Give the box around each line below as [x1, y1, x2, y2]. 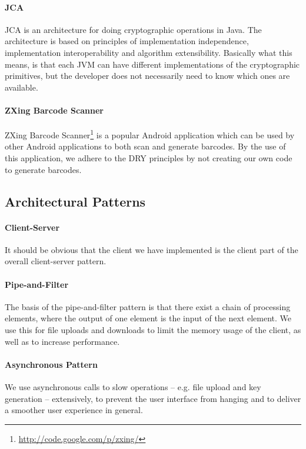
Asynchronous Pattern [5, 358, 98, 370]
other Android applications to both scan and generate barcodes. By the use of [5, 140, 286, 152]
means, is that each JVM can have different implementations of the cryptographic [5, 58, 300, 70]
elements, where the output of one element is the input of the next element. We [5, 312, 292, 324]
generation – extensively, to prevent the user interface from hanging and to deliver [5, 392, 301, 404]
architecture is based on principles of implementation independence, [5, 35, 249, 47]
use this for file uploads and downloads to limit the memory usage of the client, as [5, 323, 301, 335]
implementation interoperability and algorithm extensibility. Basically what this [5, 46, 292, 58]
